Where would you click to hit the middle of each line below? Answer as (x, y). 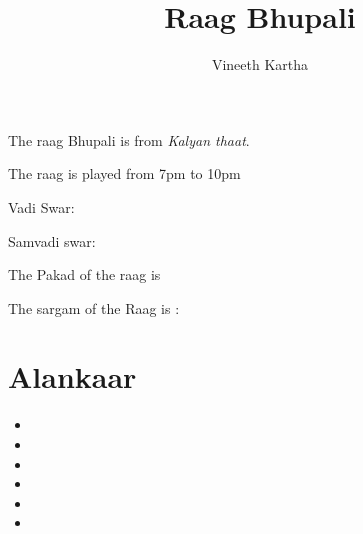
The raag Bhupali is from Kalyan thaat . (129, 139)
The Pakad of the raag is (84, 274)
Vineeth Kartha (260, 64)
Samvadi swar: (52, 240)
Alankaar (72, 376)
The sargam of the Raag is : (94, 307)
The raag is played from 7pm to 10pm (124, 173)
